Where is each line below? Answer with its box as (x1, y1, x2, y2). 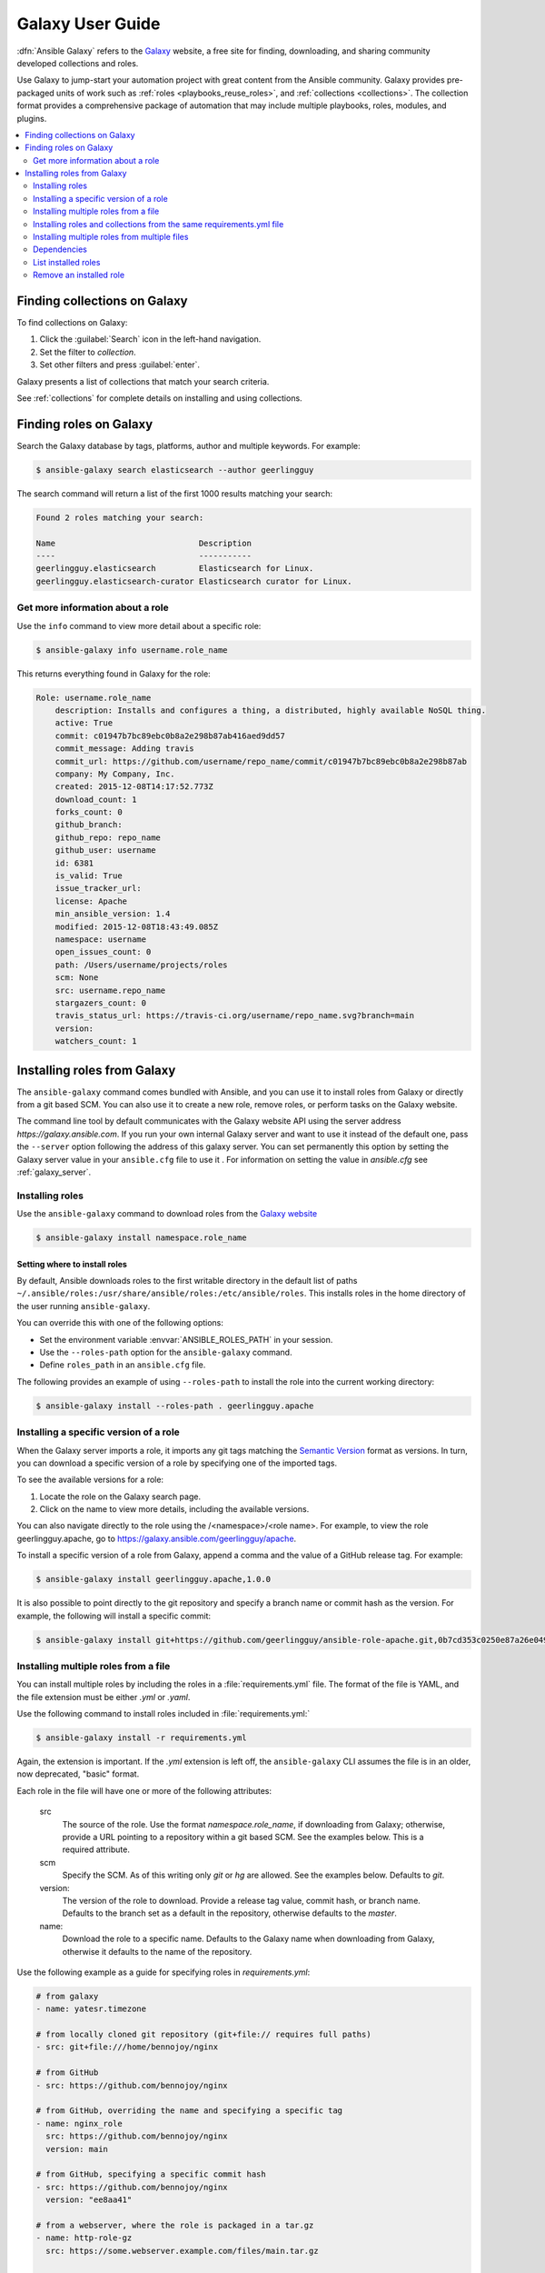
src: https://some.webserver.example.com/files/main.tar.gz (45, 2246, 319, 2256)
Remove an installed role (33, 269, 125, 281)
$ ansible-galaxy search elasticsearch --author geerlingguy (35, 465, 314, 475)
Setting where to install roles (16, 1258, 127, 1269)
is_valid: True (54, 871, 123, 881)
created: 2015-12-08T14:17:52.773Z (54, 782, 213, 792)
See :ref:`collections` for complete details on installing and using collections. (16, 393, 303, 404)
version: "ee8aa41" (45, 2195, 133, 2205)
